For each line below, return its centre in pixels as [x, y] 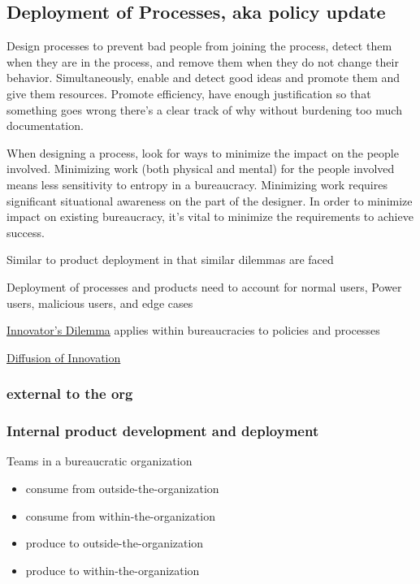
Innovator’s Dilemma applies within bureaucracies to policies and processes [193, 330]
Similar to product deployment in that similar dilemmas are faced [170, 260]
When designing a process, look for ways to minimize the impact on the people [203, 152]
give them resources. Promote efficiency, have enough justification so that [189, 93]
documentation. [45, 125]
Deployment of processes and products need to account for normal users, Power [204, 286]
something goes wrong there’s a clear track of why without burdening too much [204, 109]
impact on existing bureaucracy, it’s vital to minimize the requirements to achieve [210, 216]
